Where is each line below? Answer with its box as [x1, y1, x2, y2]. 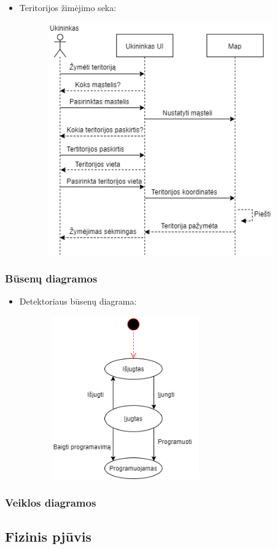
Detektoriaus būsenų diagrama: [19, 295, 137, 308]
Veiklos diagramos [5, 495, 96, 510]
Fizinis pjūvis [5, 527, 92, 546]
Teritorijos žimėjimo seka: [19, 1, 117, 14]
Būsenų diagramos [5, 271, 98, 286]
